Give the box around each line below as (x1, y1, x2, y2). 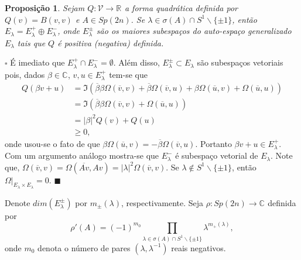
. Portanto (195, 137, 232, 149)
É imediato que (10, 56, 65, 69)
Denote (5, 196, 30, 208)
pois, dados (5, 68, 45, 80)
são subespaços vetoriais (197, 56, 283, 69)
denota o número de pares (37, 241, 131, 254)
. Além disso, (113, 56, 160, 69)
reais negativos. (171, 241, 226, 254)
